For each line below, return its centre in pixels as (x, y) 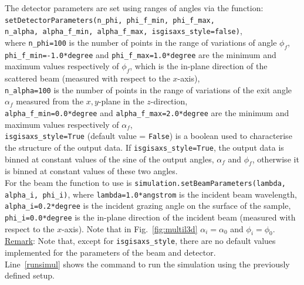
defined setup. (30, 275)
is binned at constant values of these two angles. (91, 171)
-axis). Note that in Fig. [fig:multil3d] (130, 228)
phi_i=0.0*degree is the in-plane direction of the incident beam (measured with (150, 217)
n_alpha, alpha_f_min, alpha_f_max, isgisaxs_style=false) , (124, 31)
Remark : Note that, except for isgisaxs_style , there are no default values (140, 241)
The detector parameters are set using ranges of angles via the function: (134, 8)
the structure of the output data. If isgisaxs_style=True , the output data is (144, 147)
